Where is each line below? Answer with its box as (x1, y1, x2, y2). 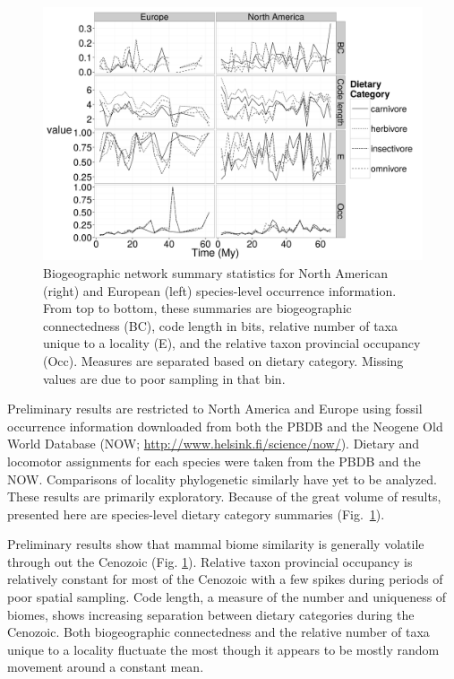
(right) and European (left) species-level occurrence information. (43, 281, 397, 300)
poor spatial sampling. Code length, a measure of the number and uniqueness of (7, 588, 447, 606)
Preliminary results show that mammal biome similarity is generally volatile (7, 535, 424, 553)
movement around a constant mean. (7, 657, 204, 676)
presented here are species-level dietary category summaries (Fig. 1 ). (7, 504, 385, 523)
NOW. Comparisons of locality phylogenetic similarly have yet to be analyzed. (7, 469, 437, 488)
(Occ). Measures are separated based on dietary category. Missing (43, 351, 404, 370)
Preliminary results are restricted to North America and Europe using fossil (7, 399, 423, 418)
